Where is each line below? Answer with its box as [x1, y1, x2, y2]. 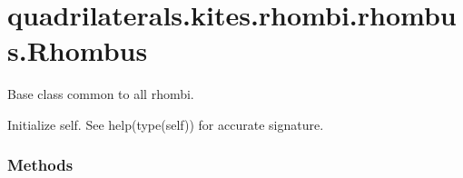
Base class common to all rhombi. [7, 84, 194, 104]
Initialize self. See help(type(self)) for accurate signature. [7, 114, 324, 133]
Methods [7, 153, 74, 176]
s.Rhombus [7, 32, 148, 69]
